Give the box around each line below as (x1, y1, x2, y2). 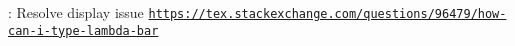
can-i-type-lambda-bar (8, 23, 159, 38)
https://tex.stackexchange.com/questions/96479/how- (148, 7, 507, 21)
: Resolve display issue (8, 2, 144, 22)
